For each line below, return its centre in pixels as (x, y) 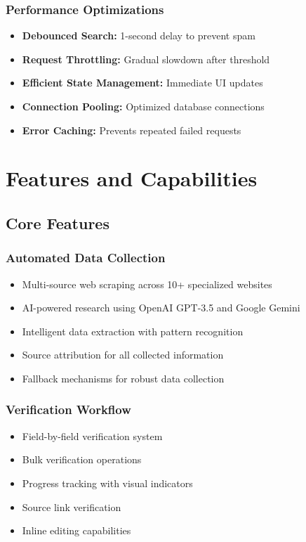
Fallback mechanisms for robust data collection (123, 378)
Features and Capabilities (132, 178)
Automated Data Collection (86, 258)
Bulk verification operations (82, 459)
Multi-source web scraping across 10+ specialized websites (147, 284)
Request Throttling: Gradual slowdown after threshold (146, 59)
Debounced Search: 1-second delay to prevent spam (139, 36)
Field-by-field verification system (92, 435)
